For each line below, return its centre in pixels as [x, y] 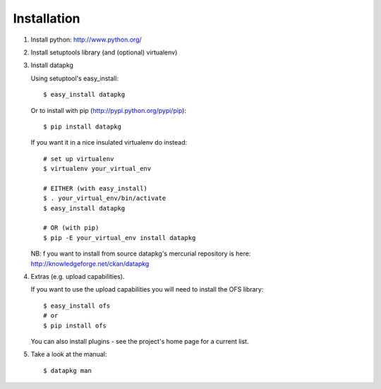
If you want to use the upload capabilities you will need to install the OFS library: [147, 289]
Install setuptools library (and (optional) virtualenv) [104, 52]
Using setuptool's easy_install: [75, 78]
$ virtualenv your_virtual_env [97, 169]
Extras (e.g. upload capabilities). [78, 276]
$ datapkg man [67, 370]
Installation [47, 18]
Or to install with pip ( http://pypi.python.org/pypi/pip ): [109, 110]
